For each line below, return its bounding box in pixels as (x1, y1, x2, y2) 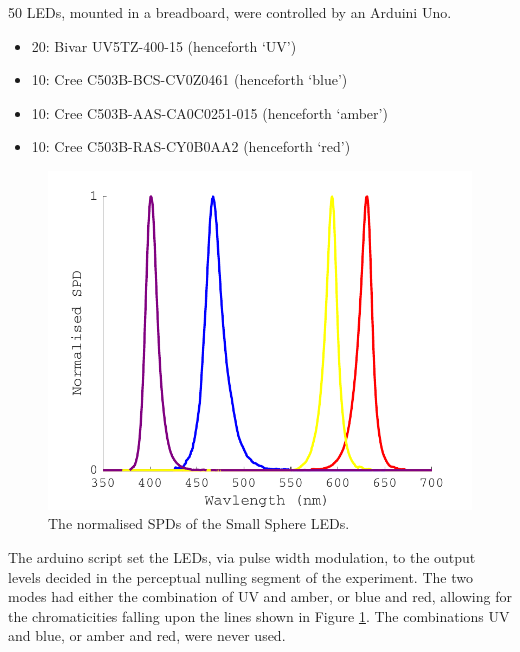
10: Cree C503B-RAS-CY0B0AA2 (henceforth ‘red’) (31, 136, 351, 157)
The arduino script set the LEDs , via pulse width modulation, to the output (8, 547, 476, 568)
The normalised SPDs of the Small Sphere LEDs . (48, 513, 350, 534)
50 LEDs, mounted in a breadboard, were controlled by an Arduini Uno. (8, 2, 452, 22)
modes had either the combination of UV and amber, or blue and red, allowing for (8, 586, 512, 607)
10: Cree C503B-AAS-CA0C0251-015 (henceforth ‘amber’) (31, 102, 388, 123)
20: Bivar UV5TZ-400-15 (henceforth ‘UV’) (31, 35, 297, 56)
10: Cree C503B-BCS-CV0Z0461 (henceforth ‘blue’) (31, 69, 348, 90)
